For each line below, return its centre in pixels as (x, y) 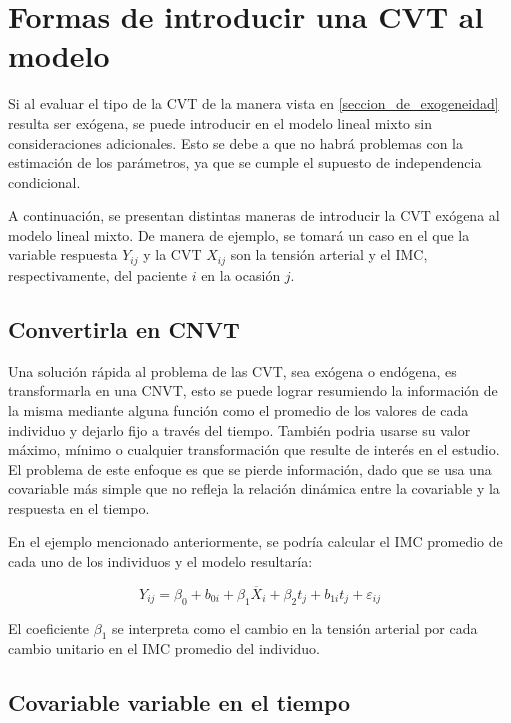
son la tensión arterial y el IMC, (329, 254)
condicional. (44, 181)
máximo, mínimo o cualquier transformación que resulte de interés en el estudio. (254, 449)
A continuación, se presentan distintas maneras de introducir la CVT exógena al (254, 215)
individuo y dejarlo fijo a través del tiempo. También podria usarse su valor (239, 429)
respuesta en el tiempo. (79, 507)
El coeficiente (49, 627)
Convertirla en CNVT (124, 328)
